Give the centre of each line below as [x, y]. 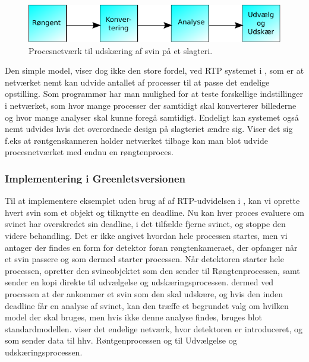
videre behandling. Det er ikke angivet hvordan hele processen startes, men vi [146, 235]
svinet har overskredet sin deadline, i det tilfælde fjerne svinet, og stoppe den [145, 224]
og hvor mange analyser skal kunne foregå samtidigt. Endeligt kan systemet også [152, 117]
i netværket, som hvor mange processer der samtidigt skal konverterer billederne [151, 105]
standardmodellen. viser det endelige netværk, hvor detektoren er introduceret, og [154, 328]
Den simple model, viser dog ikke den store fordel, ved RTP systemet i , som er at [154, 70]
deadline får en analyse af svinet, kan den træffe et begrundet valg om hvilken [147, 305]
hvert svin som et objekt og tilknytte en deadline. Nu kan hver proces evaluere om [154, 212]
